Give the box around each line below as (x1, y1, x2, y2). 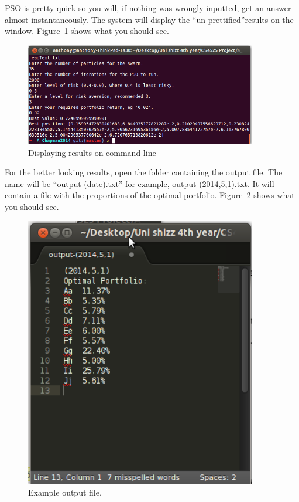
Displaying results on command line (28, 146, 156, 158)
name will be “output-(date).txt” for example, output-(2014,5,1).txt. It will (5, 177, 274, 189)
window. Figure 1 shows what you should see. (5, 25, 169, 37)
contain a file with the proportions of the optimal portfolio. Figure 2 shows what (5, 189, 295, 201)
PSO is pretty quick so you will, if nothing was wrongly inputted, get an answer (5, 2, 291, 13)
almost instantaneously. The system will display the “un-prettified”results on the (5, 13, 294, 25)
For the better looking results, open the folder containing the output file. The (5, 166, 283, 178)
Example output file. (28, 486, 102, 498)
